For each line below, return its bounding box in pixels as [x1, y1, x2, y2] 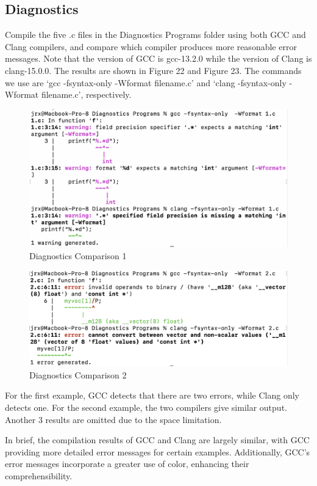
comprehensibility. [5, 469, 73, 482]
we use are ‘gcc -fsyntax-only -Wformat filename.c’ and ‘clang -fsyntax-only [5, 76, 287, 89]
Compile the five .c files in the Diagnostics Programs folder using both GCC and [5, 28, 306, 41]
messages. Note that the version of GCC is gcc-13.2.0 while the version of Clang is [5, 52, 312, 65]
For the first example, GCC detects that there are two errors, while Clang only [5, 389, 299, 402]
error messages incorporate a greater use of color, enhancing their [5, 457, 249, 470]
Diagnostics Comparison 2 [29, 368, 127, 381]
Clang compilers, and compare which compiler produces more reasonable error [5, 40, 297, 53]
